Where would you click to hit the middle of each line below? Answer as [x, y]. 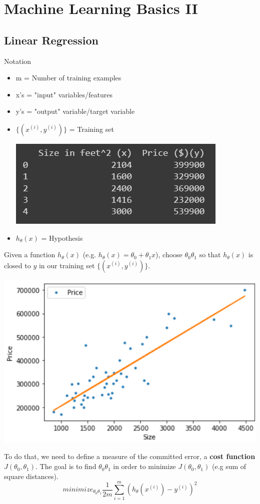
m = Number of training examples [68, 78]
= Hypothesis [62, 238]
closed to [17, 265]
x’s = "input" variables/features [64, 94]
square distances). [31, 476]
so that [210, 254]
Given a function [30, 254]
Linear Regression [51, 40]
